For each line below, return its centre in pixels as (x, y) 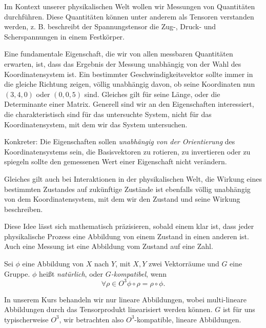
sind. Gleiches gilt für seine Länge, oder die (152, 94)
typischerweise (26, 319)
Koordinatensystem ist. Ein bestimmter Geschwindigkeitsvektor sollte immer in (129, 74)
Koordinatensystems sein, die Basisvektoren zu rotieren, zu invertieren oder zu (127, 151)
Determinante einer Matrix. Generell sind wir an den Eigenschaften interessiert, (129, 104)
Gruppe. (17, 273)
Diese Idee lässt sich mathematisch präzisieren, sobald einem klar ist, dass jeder (129, 226)
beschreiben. (24, 209)
